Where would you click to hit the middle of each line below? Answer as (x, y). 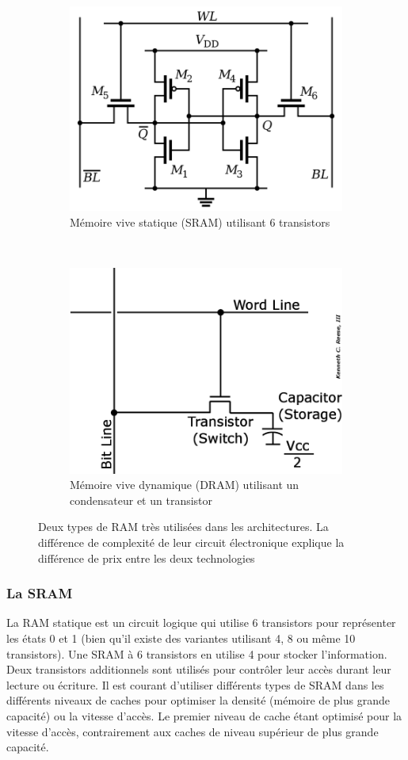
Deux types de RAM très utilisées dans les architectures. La (183, 527)
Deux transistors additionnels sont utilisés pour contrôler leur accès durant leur (199, 669)
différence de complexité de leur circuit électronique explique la (191, 542)
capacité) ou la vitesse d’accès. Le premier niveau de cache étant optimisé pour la (204, 715)
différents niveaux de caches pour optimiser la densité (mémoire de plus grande (198, 700)
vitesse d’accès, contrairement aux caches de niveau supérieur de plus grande (193, 731)
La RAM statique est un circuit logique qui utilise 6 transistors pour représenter (201, 623)
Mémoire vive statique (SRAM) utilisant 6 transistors (200, 222)
